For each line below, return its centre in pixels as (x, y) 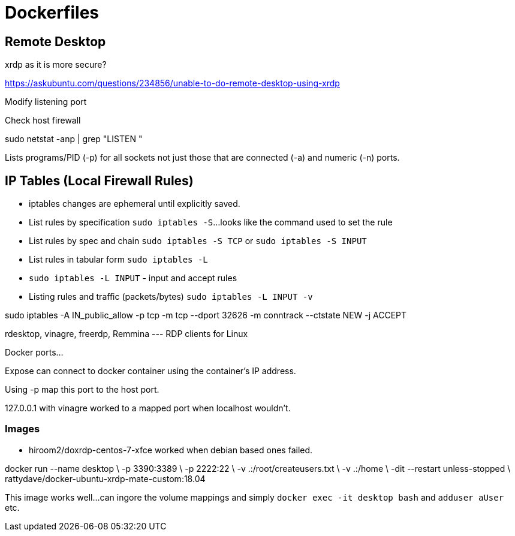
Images (22, 429)
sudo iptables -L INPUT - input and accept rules (133, 278)
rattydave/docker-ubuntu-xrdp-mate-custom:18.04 (105, 478)
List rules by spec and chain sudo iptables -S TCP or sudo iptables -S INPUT (198, 241)
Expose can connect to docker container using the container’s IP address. (150, 371)
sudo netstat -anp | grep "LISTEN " (74, 139)
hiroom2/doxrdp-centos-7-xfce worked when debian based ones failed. (171, 450)
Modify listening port (46, 102)
